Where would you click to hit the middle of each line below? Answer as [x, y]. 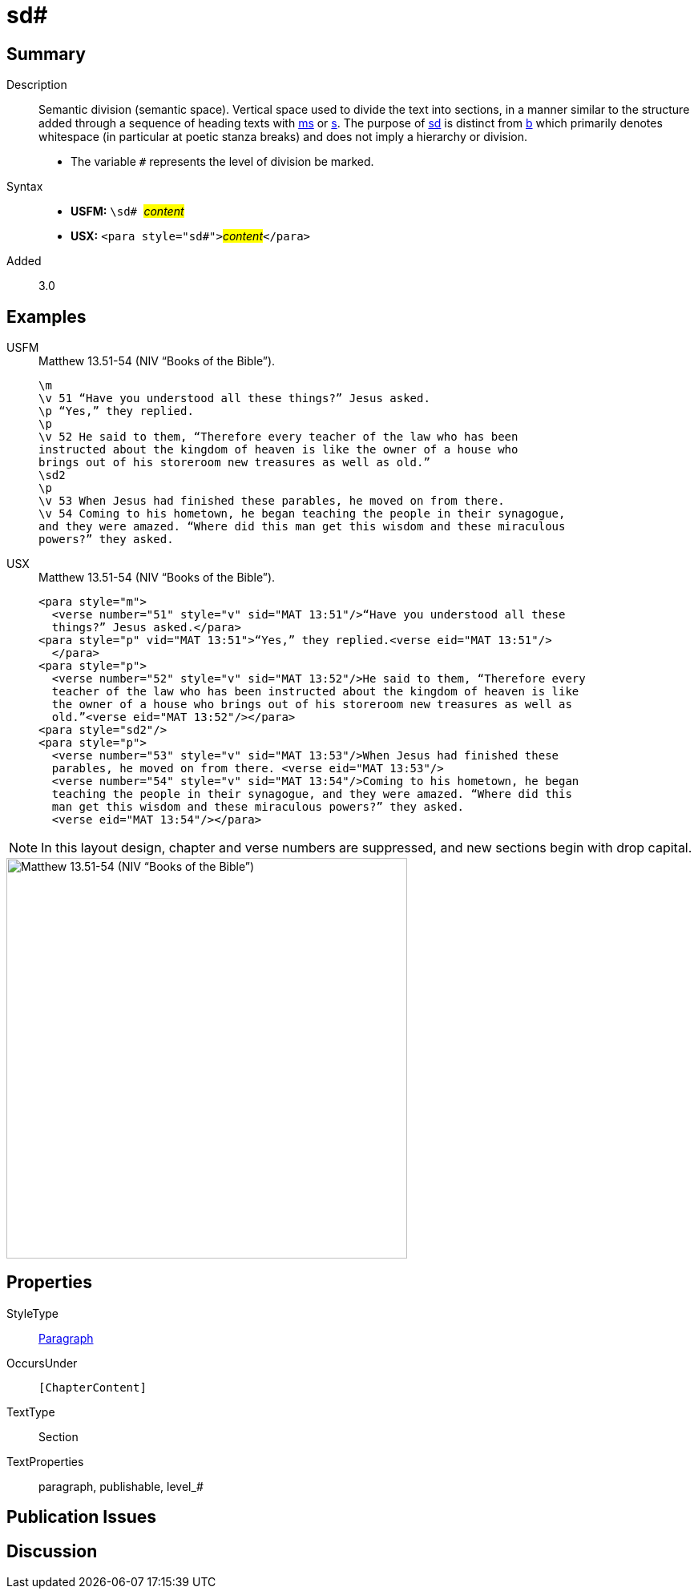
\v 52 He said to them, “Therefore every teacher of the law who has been [278, 437]
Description [37, 85]
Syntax [25, 187]
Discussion [52, 1551]
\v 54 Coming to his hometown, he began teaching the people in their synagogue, [302, 514]
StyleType [32, 1313]
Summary [46, 54]
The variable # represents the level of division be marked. [222, 162]
